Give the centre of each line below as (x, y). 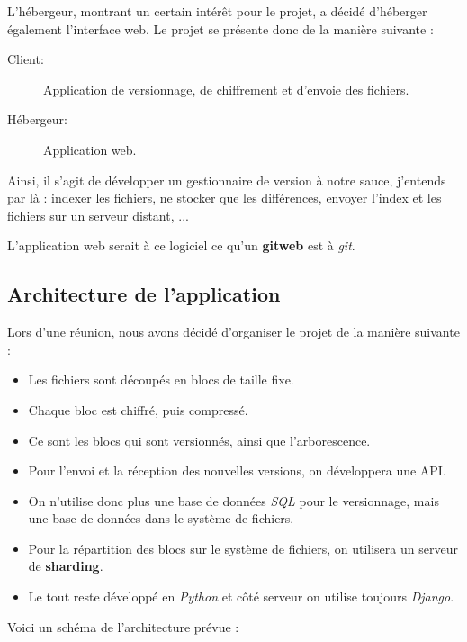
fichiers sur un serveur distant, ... (98, 215)
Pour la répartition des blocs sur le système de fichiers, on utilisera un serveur (243, 548)
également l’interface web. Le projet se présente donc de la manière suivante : (220, 28)
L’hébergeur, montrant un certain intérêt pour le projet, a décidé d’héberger (217, 11)
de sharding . (66, 566)
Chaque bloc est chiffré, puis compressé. (138, 409)
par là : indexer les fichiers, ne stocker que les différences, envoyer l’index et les (225, 198)
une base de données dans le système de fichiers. (161, 518)
